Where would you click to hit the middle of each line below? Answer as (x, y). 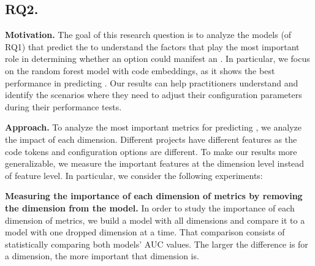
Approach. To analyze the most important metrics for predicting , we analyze (154, 127)
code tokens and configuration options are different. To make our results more (151, 151)
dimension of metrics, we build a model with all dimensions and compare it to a (155, 220)
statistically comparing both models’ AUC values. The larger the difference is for (157, 244)
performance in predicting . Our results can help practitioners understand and (152, 82)
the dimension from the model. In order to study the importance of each (150, 207)
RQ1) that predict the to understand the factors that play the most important (152, 46)
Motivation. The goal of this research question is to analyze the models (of (148, 35)
